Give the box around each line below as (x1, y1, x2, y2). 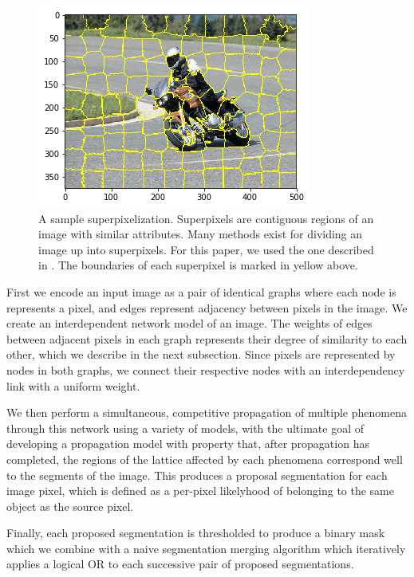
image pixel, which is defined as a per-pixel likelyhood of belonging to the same (6, 482, 394, 499)
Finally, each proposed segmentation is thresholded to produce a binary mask (6, 524, 385, 541)
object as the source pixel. (6, 497, 134, 514)
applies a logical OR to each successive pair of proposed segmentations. (6, 555, 354, 572)
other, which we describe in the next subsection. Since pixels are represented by (6, 346, 396, 363)
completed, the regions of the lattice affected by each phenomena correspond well (6, 450, 403, 467)
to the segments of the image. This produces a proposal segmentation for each (6, 466, 388, 483)
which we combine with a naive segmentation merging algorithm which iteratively (6, 540, 406, 556)
